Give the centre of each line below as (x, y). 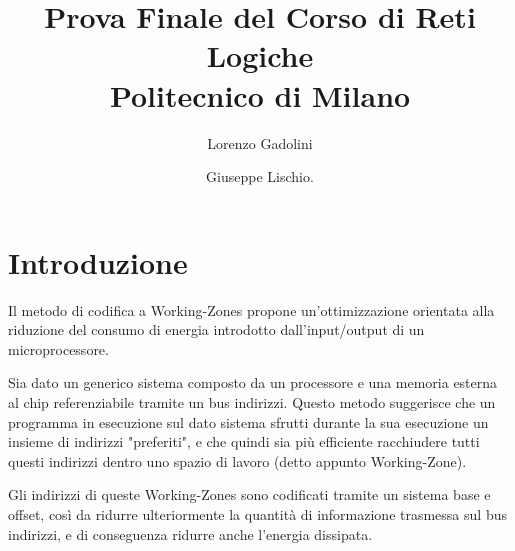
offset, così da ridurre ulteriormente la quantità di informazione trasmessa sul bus (257, 513)
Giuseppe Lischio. (260, 176)
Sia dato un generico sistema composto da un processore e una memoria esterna (253, 382)
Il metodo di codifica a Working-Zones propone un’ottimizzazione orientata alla (251, 309)
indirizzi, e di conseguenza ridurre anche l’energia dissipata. (190, 533)
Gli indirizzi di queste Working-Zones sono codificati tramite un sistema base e (249, 494)
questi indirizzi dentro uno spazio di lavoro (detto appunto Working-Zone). (237, 460)
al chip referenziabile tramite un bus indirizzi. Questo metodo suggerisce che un (252, 402)
